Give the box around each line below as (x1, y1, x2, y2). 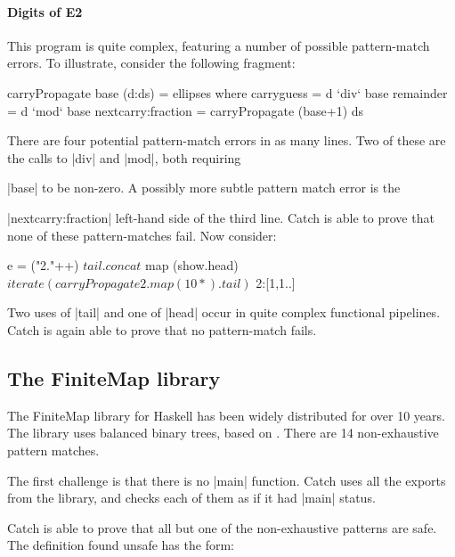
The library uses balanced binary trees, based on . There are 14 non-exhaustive (7, 423, 439, 442)
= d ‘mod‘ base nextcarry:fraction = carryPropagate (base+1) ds (7, 101, 364, 119)
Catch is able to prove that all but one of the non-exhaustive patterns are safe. (7, 518, 437, 537)
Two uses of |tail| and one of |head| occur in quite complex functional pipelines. (7, 303, 441, 322)
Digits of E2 (7, 2, 83, 20)
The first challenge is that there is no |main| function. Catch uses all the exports (7, 471, 446, 489)
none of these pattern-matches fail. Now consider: (7, 225, 277, 244)
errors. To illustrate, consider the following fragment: (7, 53, 296, 72)
